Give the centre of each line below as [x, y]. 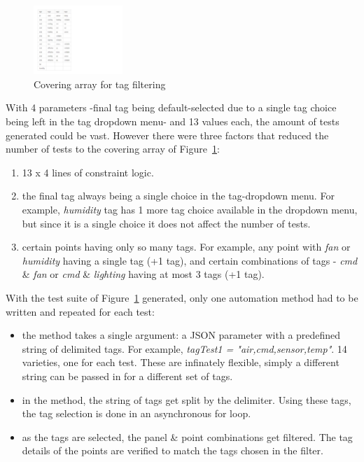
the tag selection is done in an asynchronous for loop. [136, 413]
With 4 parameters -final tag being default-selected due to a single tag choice [171, 107]
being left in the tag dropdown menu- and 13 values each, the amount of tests [173, 121]
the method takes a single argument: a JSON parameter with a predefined [181, 335]
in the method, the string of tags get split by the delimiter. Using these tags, [187, 399]
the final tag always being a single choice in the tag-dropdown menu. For [178, 196]
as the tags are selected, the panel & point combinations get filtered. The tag [187, 436]
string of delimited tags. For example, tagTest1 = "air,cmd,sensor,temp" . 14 [184, 348]
